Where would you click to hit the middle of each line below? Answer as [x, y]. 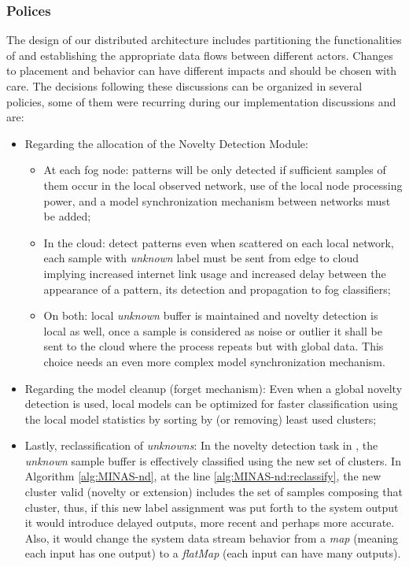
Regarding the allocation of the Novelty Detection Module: [166, 143]
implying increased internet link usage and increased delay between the [215, 273]
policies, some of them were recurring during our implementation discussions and [201, 101]
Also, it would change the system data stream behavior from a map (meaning [211, 537]
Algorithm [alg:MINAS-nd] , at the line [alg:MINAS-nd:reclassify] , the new [203, 476]
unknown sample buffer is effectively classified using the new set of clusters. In [213, 460]
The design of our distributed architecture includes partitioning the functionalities [204, 40]
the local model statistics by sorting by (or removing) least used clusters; [201, 419]
